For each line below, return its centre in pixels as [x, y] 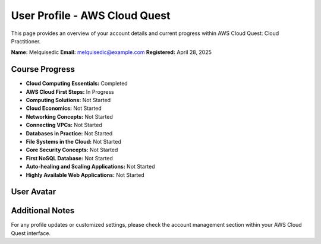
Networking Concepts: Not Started [69, 116]
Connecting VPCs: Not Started [64, 125]
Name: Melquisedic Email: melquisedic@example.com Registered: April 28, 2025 [111, 52]
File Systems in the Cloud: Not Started [74, 141]
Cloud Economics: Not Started [64, 108]
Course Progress [43, 69]
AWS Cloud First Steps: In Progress [70, 91]
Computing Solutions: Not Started [68, 100]
